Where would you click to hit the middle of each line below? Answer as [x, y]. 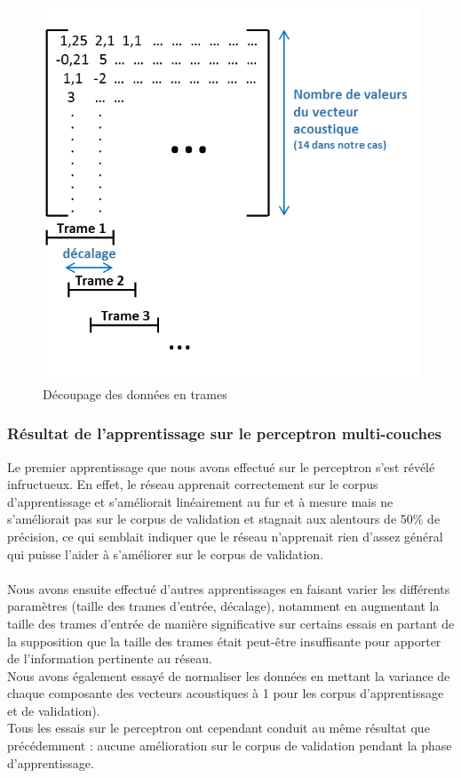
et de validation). [54, 710]
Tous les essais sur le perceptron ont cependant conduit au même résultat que [219, 728]
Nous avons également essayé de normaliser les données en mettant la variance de [229, 675]
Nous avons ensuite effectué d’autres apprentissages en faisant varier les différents [229, 588]
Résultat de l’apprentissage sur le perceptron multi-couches [224, 433]
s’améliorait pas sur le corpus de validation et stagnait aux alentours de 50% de [224, 519]
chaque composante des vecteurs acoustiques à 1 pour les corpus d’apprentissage [226, 693]
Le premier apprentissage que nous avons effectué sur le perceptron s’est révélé [221, 466]
